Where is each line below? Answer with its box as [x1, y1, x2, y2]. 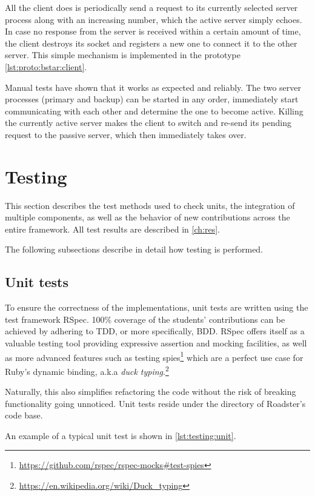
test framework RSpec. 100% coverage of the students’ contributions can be [5, 312, 285, 325]
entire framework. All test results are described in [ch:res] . [5, 222, 220, 235]
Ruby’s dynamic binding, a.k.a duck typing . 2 [5, 363, 169, 377]
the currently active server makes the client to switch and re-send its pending [5, 116, 292, 129]
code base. [5, 409, 43, 422]
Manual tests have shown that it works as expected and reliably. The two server [5, 81, 302, 93]
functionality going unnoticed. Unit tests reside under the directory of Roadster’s [5, 397, 306, 409]
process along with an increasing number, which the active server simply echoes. [5, 13, 302, 25]
